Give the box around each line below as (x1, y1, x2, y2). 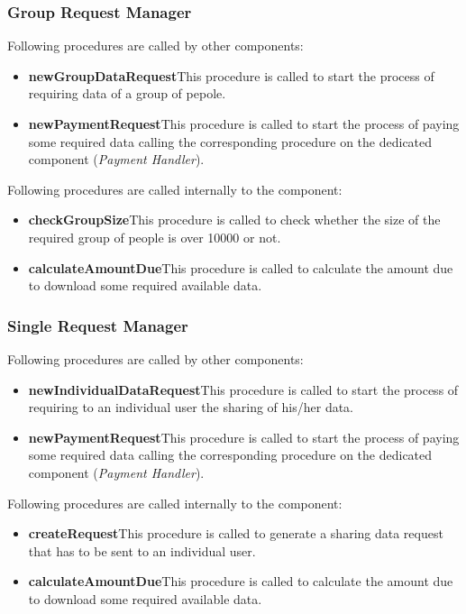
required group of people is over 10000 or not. (28, 227, 281, 246)
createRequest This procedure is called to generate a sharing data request (28, 524, 443, 543)
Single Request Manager (7, 314, 188, 336)
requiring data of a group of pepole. (28, 84, 226, 103)
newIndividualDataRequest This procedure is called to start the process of (28, 380, 459, 399)
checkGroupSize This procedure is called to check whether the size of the (28, 210, 441, 229)
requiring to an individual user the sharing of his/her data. (28, 398, 354, 417)
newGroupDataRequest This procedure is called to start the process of (28, 66, 434, 85)
